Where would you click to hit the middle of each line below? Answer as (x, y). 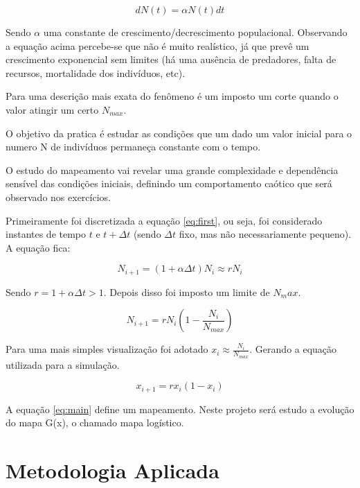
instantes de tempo (46, 234)
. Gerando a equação (293, 349)
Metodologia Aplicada (112, 470)
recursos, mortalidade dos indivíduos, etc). (96, 72)
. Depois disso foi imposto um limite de (187, 291)
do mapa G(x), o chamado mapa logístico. (95, 422)
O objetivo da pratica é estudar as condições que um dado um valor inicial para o (179, 133)
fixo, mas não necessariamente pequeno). (265, 234)
